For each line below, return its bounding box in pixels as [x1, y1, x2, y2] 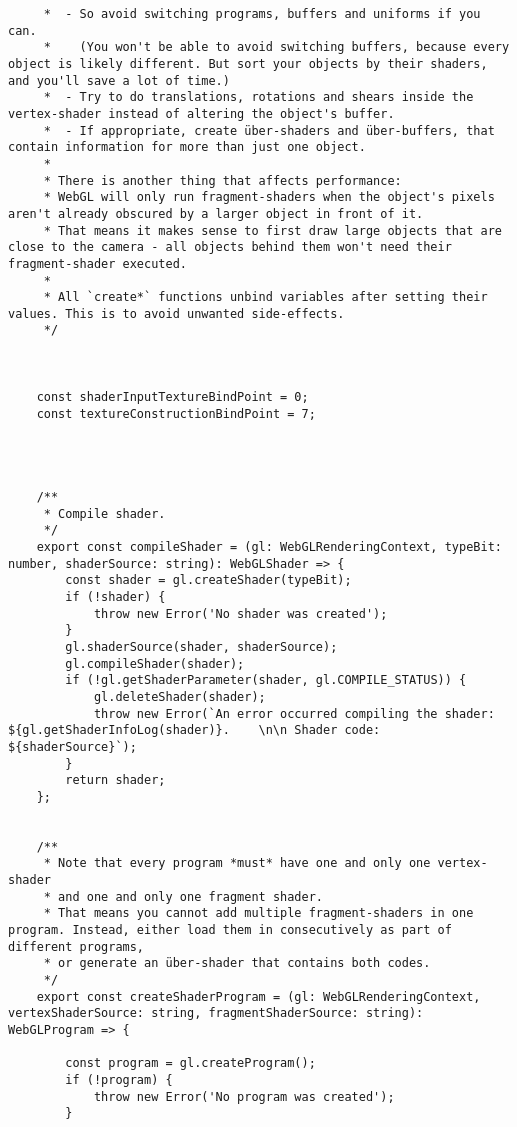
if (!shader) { [65, 589, 166, 604]
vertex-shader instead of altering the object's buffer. [8, 106, 395, 121]
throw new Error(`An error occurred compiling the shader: [93, 706, 495, 721]
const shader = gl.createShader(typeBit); [65, 573, 352, 588]
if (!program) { [65, 1073, 173, 1087]
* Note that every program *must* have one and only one [43, 856, 431, 871]
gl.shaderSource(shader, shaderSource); [65, 639, 338, 654]
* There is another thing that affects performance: [43, 173, 402, 188]
